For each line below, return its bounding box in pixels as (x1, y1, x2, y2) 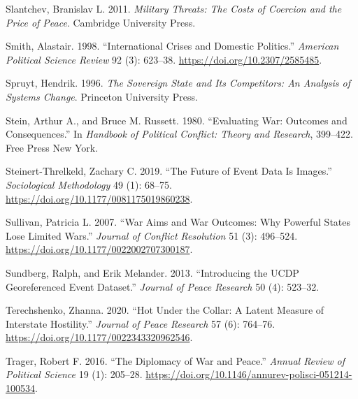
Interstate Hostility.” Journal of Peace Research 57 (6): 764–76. (6, 316, 275, 331)
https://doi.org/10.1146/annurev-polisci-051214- (145, 367, 352, 382)
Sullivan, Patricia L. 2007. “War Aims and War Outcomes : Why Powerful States (6, 215, 351, 229)
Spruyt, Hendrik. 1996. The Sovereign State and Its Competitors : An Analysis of (6, 75, 351, 90)
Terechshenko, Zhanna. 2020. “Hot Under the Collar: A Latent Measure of (6, 303, 324, 317)
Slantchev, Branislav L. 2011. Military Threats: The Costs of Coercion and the (6, 1, 342, 15)
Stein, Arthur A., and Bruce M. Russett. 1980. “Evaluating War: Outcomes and (6, 113, 348, 127)
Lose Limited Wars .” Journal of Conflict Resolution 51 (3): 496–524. (6, 228, 298, 242)
